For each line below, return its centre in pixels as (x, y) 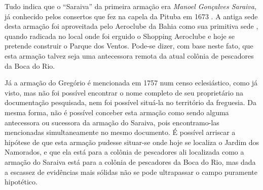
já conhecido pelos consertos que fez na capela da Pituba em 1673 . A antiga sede (131, 16)
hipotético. (21, 182)
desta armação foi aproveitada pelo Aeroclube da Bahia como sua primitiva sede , (131, 26)
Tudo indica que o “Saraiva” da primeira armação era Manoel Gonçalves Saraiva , (130, 6)
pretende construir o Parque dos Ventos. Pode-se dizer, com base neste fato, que (129, 46)
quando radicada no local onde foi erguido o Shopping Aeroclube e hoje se (120, 36)
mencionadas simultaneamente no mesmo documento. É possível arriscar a (120, 132)
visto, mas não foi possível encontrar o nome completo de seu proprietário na (124, 92)
